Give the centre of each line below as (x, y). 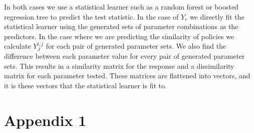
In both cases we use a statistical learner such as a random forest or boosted (121, 7)
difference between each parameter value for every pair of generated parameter (124, 55)
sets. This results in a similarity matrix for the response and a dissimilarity (119, 65)
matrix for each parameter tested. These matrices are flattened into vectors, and (127, 76)
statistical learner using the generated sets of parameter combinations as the (121, 26)
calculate (18, 46)
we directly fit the (217, 16)
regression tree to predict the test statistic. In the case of (91, 16)
